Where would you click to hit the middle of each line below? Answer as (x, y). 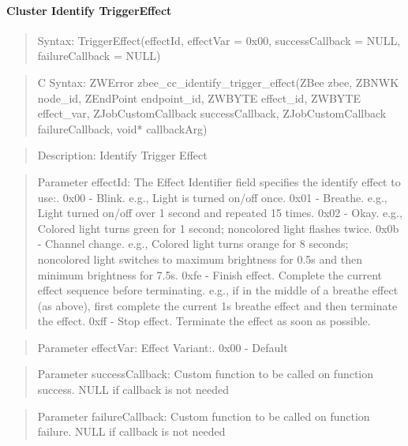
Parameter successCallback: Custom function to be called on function (206, 374)
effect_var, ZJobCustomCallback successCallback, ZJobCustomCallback (212, 113)
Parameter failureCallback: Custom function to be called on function (204, 416)
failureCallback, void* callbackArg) (122, 128)
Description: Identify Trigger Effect (122, 155)
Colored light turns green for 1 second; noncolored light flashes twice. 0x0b (218, 228)
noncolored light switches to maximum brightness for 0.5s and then (200, 259)
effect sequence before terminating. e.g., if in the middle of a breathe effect (218, 290)
